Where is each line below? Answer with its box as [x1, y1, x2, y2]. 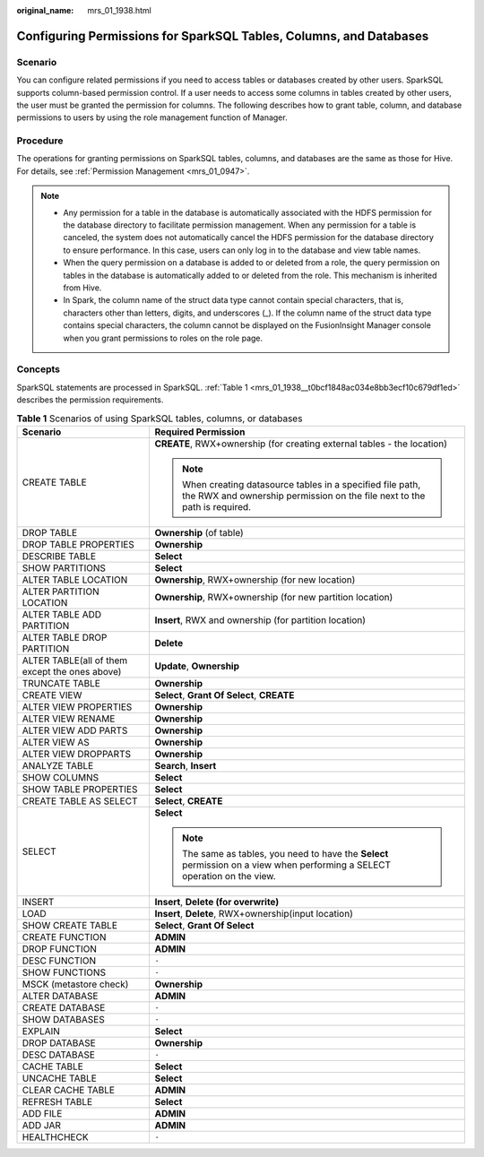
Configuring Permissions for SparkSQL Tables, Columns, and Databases [16, 28, 429, 44]
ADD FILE [22, 1107, 63, 1119]
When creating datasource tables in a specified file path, [182, 478, 421, 490]
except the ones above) [22, 665, 122, 678]
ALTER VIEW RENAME [22, 712, 116, 725]
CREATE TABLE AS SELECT [22, 794, 138, 807]
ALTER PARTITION [22, 585, 99, 598]
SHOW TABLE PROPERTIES [22, 782, 138, 795]
